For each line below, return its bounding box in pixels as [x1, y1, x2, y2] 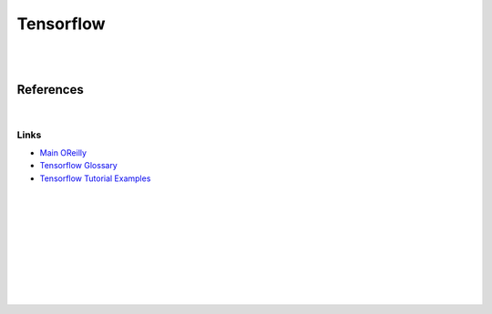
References [16, 82, 84, 97]
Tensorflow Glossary [39, 160, 118, 171]
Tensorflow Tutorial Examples [39, 173, 151, 184]
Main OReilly [39, 147, 87, 158]
